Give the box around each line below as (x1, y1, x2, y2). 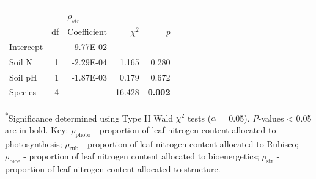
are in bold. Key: (5, 123, 68, 136)
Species (9, 86, 37, 98)
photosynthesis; (5, 137, 62, 150)
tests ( (187, 111, 211, 124)
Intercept (9, 40, 43, 53)
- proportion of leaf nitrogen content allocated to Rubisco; (81, 137, 299, 150)
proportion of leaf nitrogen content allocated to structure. (5, 163, 221, 175)
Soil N (9, 55, 32, 68)
